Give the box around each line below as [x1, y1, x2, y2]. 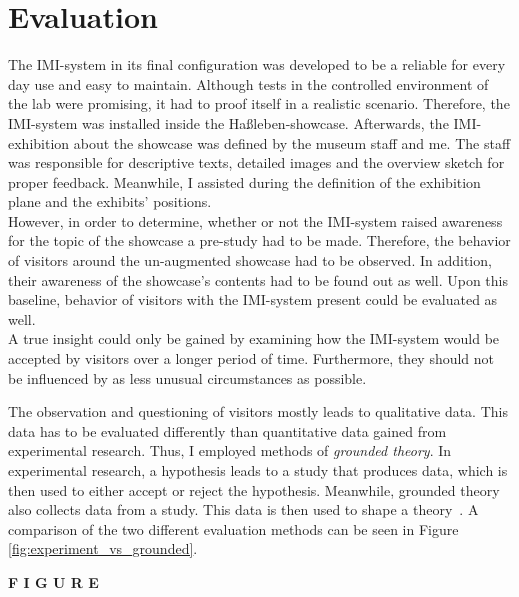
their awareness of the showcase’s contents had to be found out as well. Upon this [8, 269, 508, 290]
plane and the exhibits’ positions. [8, 191, 212, 212]
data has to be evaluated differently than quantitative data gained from [8, 420, 447, 441]
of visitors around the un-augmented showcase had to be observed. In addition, [8, 250, 492, 271]
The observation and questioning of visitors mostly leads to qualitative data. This [8, 401, 508, 422]
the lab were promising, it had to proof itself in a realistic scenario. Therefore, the [8, 93, 510, 114]
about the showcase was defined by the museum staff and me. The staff [73, 132, 511, 153]
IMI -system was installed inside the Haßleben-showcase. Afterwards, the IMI [8, 112, 477, 133]
